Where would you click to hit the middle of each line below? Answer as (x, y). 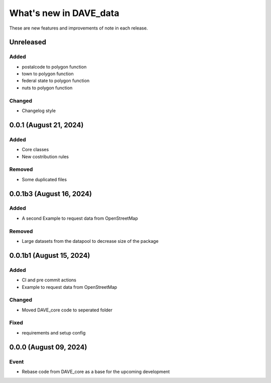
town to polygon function (48, 74)
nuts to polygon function (47, 88)
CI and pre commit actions (49, 280)
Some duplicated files (44, 179)
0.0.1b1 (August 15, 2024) (50, 255)
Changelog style (39, 111)
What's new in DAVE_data (64, 13)
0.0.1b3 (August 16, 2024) (51, 194)
